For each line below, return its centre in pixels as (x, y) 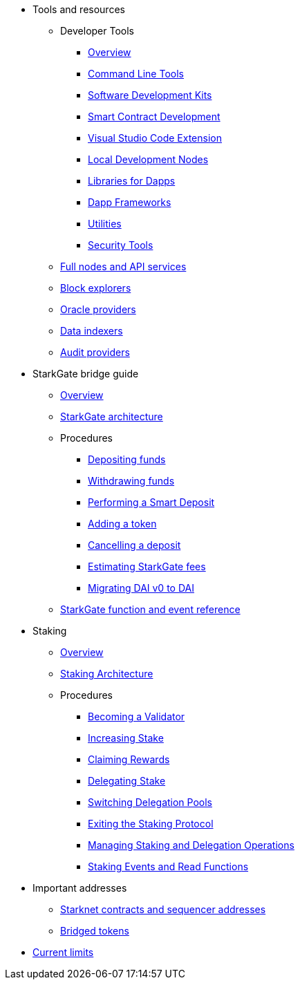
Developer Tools (97, 31)
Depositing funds (127, 459)
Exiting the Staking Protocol (151, 824)
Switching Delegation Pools (150, 802)
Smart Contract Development (154, 116)
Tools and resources (79, 9)
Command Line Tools (136, 74)
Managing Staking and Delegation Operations (191, 845)
